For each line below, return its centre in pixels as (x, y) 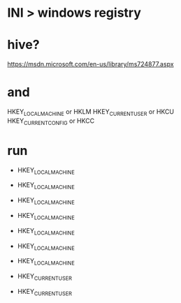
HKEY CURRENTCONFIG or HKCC (51, 121)
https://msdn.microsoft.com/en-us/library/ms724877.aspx (90, 64)
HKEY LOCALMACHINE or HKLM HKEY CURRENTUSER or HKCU (91, 112)
